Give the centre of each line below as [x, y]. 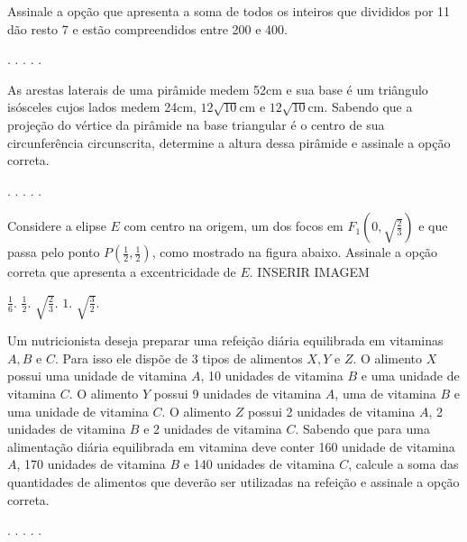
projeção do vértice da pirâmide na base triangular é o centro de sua [196, 124]
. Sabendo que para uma [362, 429]
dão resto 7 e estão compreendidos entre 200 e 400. [148, 28]
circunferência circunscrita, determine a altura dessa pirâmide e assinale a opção [229, 142]
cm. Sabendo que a [360, 107]
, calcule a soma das [403, 464]
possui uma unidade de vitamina [97, 376]
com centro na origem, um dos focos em [233, 226]
